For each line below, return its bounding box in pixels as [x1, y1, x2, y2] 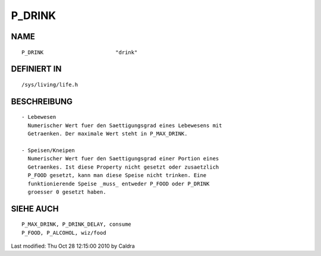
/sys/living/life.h [21, 81, 78, 88]
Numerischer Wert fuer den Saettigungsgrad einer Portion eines [27, 155, 219, 162]
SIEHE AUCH [11, 204, 59, 214]
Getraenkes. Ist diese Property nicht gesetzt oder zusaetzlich [27, 163, 219, 170]
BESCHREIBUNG [11, 96, 73, 106]
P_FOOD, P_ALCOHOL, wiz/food [21, 229, 106, 236]
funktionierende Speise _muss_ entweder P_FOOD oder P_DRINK [27, 180, 210, 187]
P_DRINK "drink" [21, 49, 138, 56]
